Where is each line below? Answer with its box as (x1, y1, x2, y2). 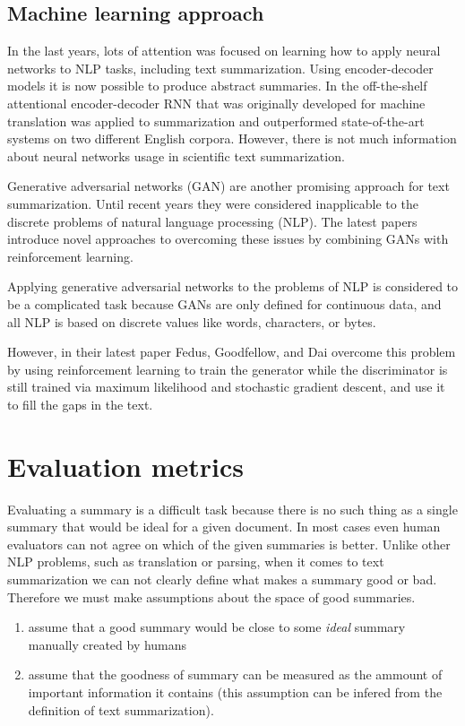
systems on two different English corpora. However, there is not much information (7, 129, 457, 148)
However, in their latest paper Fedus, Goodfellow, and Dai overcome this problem (7, 342, 456, 361)
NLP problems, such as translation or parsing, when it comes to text (7, 552, 384, 571)
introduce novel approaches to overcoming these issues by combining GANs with (7, 229, 449, 248)
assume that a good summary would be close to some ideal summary (28, 618, 406, 636)
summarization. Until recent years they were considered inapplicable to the (7, 194, 418, 212)
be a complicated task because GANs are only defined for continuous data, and (7, 294, 442, 313)
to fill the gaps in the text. (7, 394, 153, 413)
